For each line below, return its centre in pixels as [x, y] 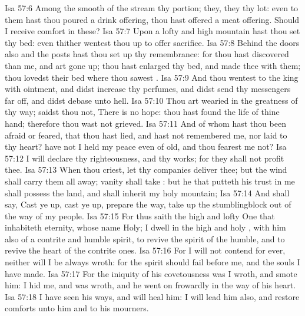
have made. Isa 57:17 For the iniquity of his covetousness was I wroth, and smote [151, 273]
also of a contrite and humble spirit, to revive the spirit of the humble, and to [145, 238]
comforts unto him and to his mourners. [77, 308]
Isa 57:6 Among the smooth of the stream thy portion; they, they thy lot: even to [152, 8]
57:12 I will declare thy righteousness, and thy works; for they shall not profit [145, 158]
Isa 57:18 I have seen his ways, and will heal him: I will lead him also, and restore [152, 296]
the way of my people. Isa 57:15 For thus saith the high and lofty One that [140, 215]
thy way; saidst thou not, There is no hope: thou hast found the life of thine [142, 112]
